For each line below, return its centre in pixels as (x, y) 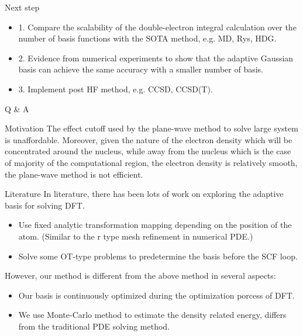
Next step (22, 7)
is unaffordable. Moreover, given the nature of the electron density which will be (149, 139)
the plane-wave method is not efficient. (74, 174)
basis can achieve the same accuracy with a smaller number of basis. (141, 69)
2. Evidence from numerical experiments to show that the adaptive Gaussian (156, 58)
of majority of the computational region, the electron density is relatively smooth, (151, 162)
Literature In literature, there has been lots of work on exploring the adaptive (144, 194)
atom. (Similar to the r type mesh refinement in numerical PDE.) (136, 236)
